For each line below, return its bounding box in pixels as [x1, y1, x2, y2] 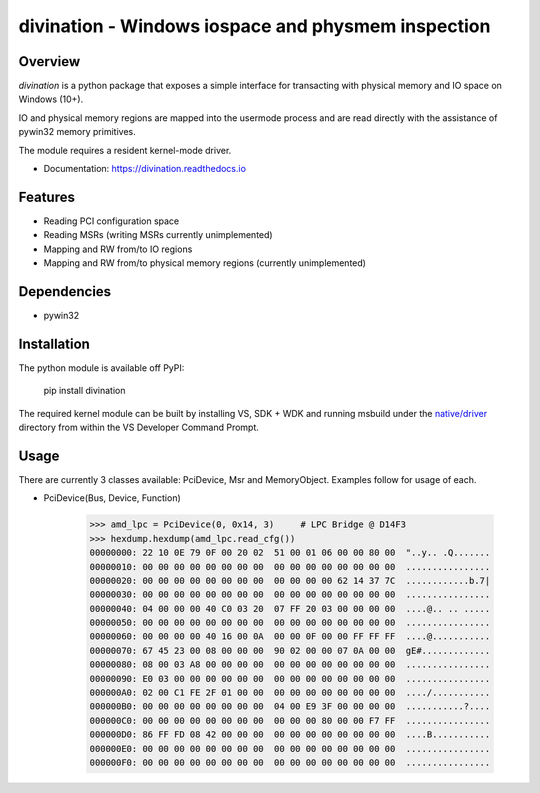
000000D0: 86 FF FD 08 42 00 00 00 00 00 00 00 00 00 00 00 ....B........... [89, 729, 491, 740]
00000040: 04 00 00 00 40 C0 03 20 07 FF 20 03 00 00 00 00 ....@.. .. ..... [89, 603, 491, 614]
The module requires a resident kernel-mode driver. [18, 144, 232, 156]
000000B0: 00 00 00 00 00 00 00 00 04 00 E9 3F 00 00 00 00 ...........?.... [89, 701, 491, 712]
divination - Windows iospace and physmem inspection [18, 15, 491, 37]
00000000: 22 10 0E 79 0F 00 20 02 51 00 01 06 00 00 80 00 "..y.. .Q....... [89, 547, 491, 559]
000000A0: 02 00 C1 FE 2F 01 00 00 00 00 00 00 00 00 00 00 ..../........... [89, 687, 491, 699]
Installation [18, 335, 90, 352]
